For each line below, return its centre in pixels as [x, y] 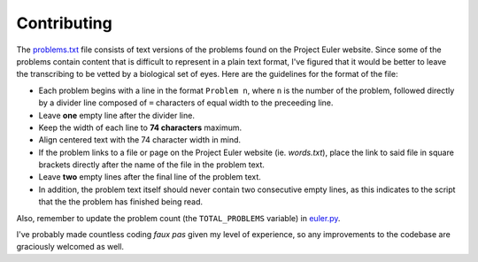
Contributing [64, 23]
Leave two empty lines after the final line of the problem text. [150, 177]
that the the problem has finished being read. [121, 202]
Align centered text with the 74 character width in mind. [140, 140]
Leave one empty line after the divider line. [116, 115]
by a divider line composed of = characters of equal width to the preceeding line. [186, 103]
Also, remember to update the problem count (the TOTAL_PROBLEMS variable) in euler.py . [178, 218]
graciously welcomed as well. [70, 247]
